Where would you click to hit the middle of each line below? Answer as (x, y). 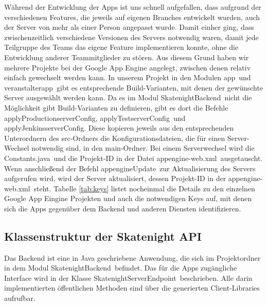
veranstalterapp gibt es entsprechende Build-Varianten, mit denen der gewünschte (134, 87)
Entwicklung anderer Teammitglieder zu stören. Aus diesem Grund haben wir (127, 57)
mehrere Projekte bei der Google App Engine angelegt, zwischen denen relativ (128, 67)
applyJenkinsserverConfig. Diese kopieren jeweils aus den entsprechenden (119, 128)
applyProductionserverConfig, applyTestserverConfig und (95, 118)
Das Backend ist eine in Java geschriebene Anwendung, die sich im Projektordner (132, 257)
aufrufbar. (20, 298)
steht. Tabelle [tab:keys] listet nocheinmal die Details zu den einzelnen (144, 188)
